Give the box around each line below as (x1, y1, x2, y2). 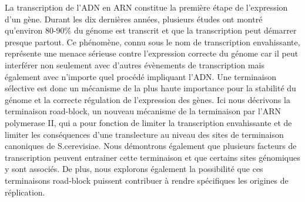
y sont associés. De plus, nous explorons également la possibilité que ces (5, 163, 263, 175)
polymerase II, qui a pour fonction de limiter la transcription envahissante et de (5, 116, 292, 128)
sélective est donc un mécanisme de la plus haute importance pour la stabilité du (5, 82, 296, 94)
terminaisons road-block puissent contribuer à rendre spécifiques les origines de (5, 174, 289, 186)
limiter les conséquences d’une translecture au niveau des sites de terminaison (5, 128, 284, 140)
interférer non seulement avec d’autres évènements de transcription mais (5, 58, 264, 71)
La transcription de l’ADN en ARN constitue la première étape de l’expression (5, 1, 288, 13)
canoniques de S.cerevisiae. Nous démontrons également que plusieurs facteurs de (5, 140, 297, 152)
